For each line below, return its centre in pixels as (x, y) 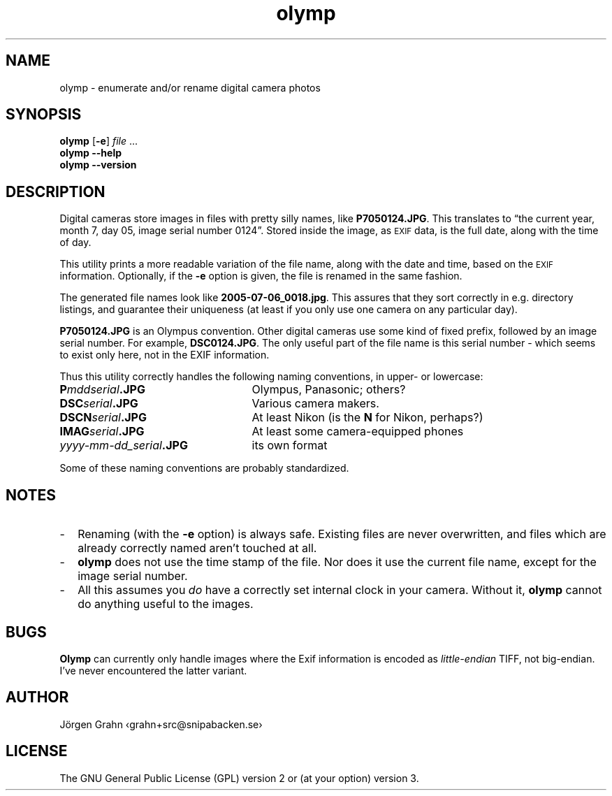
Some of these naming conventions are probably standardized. (204, 468)
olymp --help (91, 153)
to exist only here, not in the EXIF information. (165, 355)
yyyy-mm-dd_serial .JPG (124, 446)
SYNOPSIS (44, 115)
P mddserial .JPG (102, 390)
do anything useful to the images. (166, 604)
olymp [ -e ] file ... (99, 141)
